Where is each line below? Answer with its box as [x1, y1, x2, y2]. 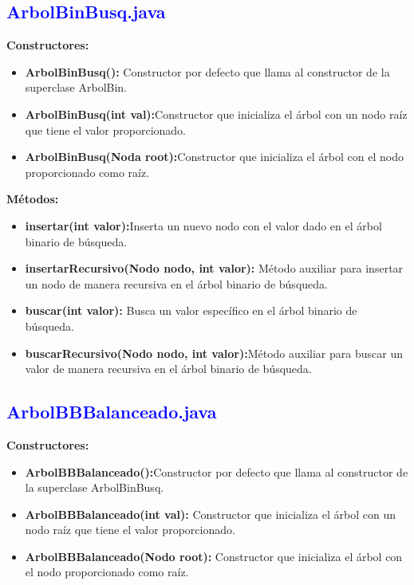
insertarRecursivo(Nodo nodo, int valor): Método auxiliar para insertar [25, 260, 404, 277]
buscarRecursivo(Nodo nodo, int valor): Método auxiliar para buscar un [25, 344, 403, 361]
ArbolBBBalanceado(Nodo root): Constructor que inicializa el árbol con [25, 548, 403, 564]
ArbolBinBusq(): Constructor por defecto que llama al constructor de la [25, 63, 390, 80]
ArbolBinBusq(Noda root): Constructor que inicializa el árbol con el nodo [25, 148, 404, 165]
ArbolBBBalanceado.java [6, 399, 217, 424]
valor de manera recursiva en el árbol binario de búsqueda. [25, 360, 312, 377]
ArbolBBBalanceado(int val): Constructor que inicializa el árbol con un [25, 505, 396, 522]
